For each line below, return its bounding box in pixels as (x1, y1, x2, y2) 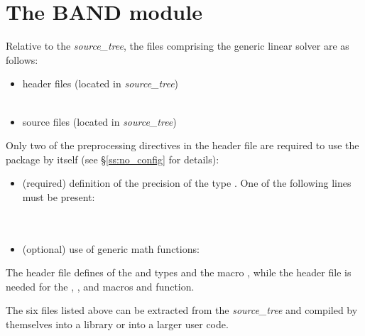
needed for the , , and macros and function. (6, 278, 195, 293)
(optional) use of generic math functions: (22, 241, 200, 256)
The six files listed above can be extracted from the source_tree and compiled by (6, 303, 358, 318)
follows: (6, 52, 38, 67)
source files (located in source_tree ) (22, 114, 177, 129)
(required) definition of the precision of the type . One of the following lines (22, 175, 352, 190)
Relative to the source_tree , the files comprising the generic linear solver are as (6, 38, 349, 53)
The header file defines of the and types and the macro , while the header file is (6, 265, 352, 280)
